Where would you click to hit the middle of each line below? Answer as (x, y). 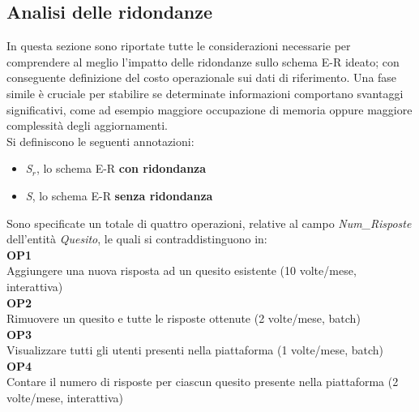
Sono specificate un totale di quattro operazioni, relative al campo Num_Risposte (209, 223)
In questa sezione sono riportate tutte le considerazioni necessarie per (179, 46)
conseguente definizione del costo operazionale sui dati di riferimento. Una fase (202, 77)
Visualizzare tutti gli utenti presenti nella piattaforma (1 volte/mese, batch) (195, 350)
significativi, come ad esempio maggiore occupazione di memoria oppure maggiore (209, 109)
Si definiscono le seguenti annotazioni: (100, 141)
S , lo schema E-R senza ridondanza (119, 195)
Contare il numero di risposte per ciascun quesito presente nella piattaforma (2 (203, 382)
